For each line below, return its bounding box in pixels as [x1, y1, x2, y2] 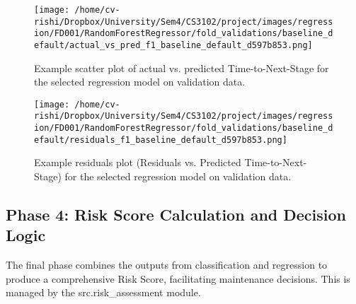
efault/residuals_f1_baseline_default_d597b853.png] [34, 134, 287, 145]
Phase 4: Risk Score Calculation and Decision [6, 204, 347, 226]
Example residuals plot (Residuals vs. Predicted [34, 155, 241, 170]
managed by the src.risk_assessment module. [6, 285, 201, 300]
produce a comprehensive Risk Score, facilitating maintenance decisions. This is [6, 271, 350, 286]
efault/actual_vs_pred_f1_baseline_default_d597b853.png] [34, 40, 313, 50]
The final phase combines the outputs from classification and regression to [6, 257, 328, 272]
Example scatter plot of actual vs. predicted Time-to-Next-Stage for [34, 60, 329, 75]
